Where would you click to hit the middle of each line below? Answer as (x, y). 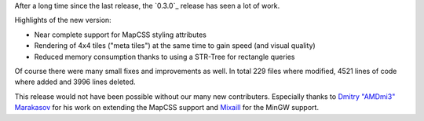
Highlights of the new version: (63, 20)
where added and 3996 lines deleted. (75, 82)
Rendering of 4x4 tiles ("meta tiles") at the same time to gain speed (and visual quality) (175, 46)
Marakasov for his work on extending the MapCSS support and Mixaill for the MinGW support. (167, 108)
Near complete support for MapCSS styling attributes (121, 35)
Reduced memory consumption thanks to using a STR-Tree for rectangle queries (164, 57)
